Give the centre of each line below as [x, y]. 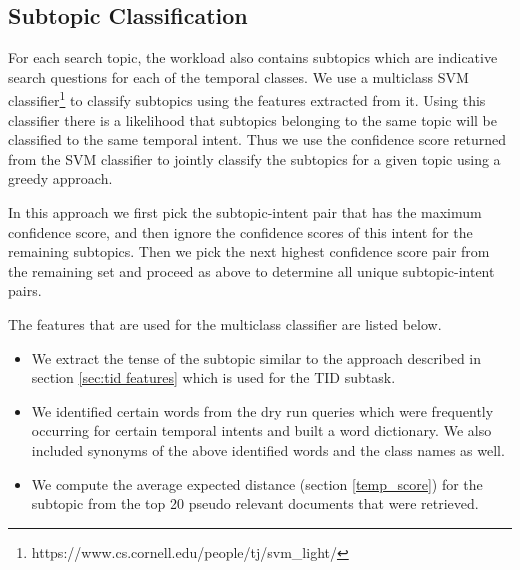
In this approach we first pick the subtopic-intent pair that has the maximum [245, 212]
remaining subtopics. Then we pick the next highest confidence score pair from [249, 251]
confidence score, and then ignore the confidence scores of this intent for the [240, 231]
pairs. [25, 290]
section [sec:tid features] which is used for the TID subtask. [213, 377]
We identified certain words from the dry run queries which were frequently [262, 410]
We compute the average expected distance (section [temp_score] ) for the [257, 483]
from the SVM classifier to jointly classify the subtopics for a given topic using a [254, 158]
